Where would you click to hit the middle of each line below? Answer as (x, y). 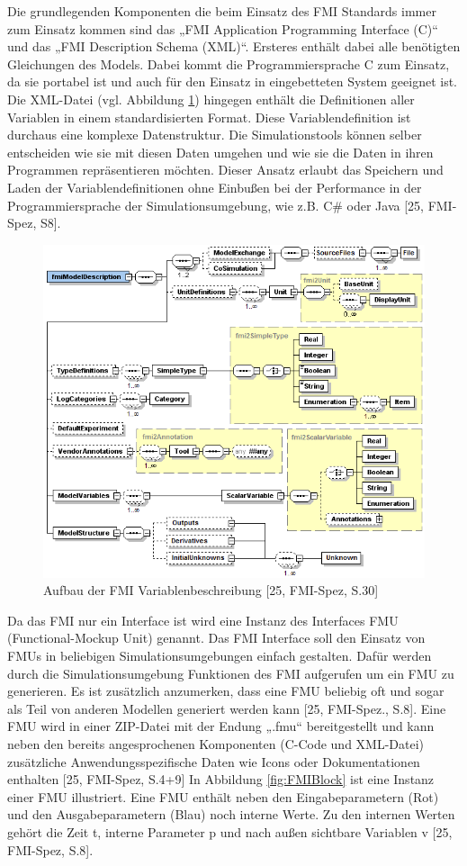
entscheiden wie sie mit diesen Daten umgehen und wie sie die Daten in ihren (220, 152)
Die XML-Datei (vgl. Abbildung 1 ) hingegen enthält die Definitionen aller (211, 99)
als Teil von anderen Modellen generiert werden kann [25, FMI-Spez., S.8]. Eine (227, 708)
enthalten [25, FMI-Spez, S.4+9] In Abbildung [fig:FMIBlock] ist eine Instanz (221, 779)
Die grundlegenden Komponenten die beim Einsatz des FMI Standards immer (222, 11)
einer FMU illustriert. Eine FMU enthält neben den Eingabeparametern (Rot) (223, 796)
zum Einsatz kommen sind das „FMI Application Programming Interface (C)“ (223, 28)
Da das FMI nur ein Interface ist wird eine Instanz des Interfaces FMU (203, 620)
